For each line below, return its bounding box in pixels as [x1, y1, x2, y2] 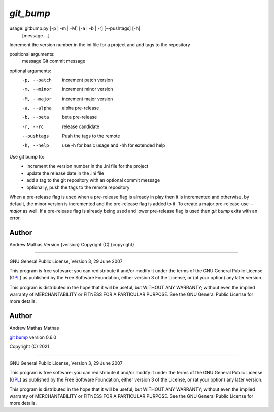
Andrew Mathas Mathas [9, 325, 59, 331]
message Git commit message [22, 58, 86, 65]
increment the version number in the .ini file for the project [26, 163, 149, 169]
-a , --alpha [22, 105, 52, 111]
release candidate [62, 123, 100, 130]
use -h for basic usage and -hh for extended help [62, 142, 165, 148]
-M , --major [22, 96, 52, 102]
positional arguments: [9, 51, 55, 57]
